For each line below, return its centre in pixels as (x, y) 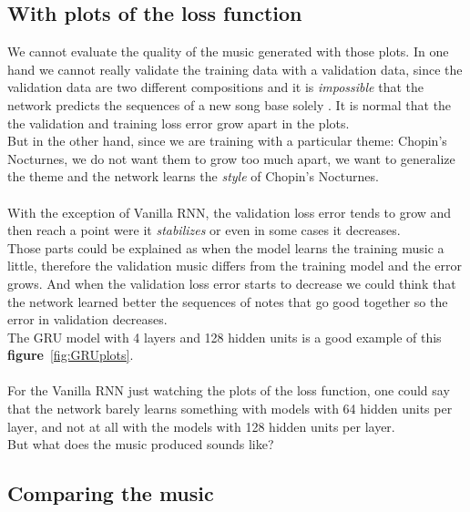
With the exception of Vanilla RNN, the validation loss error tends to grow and (230, 212)
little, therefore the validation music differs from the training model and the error (235, 266)
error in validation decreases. (87, 319)
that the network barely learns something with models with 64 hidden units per (230, 409)
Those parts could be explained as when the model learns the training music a (226, 247)
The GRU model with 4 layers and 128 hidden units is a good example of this (225, 337)
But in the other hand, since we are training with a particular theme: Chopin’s (227, 141)
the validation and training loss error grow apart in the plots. (179, 123)
